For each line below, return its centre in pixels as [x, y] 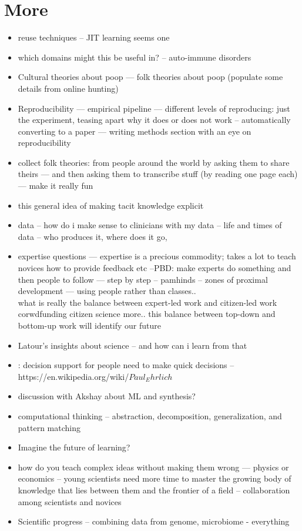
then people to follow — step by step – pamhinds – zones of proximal [143, 279]
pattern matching [49, 427]
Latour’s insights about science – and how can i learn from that [132, 345]
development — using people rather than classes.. [107, 291]
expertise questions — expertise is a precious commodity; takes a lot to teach [157, 256]
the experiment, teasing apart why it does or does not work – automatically [154, 120]
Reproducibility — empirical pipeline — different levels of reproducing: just [154, 108]
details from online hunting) [68, 88]
